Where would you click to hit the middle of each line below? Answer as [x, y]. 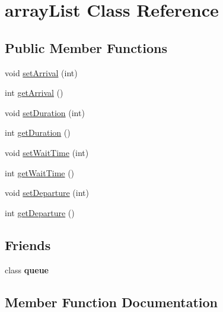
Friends [28, 244]
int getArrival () [34, 93]
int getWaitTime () [40, 172]
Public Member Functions [86, 47]
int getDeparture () [40, 212]
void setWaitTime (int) [47, 152]
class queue [27, 269]
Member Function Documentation [111, 302]
